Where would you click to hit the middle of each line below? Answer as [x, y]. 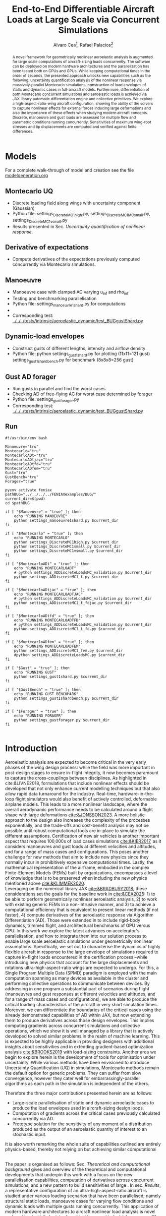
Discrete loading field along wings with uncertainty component [76, 203]
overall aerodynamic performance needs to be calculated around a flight [79, 809]
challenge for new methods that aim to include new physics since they [77, 857]
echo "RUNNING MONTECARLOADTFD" [47, 620]
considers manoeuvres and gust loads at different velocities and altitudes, [81, 846]
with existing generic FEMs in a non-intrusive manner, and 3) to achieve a [80, 904]
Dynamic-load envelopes [45, 336]
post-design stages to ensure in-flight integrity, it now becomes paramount [82, 773]
